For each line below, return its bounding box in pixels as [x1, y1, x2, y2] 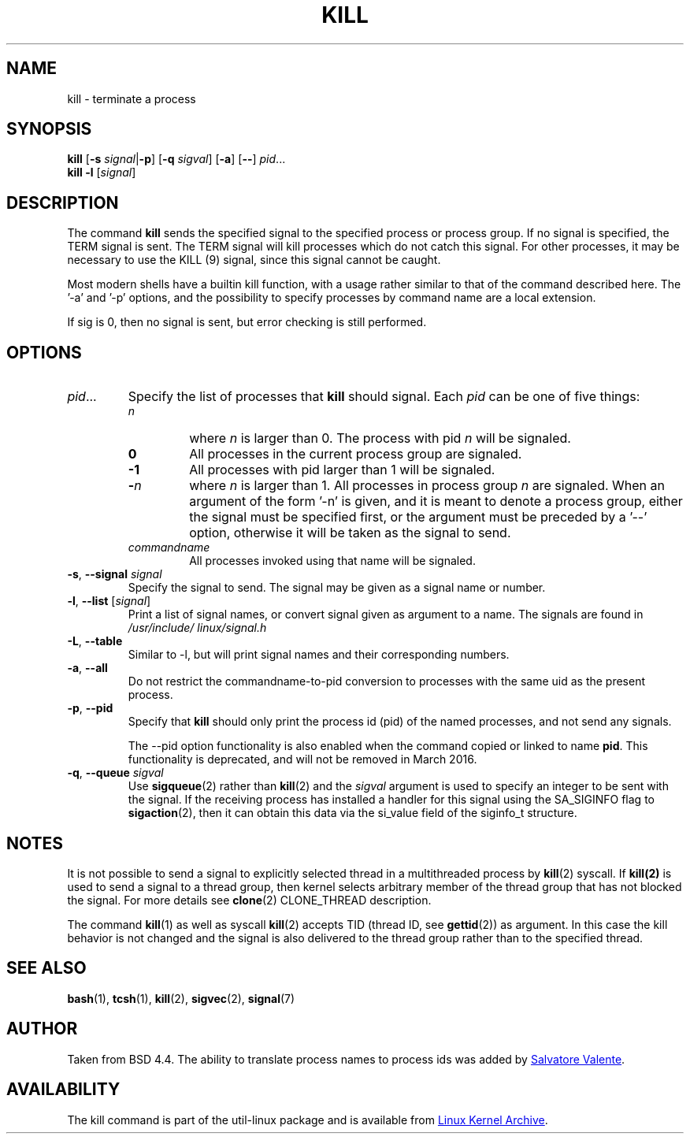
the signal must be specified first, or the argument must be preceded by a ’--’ [189, 509, 647, 525]
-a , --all [67, 661, 108, 675]
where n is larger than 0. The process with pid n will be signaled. [189, 430, 571, 447]
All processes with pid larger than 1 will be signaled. [189, 462, 495, 478]
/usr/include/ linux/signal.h [128, 621, 267, 635]
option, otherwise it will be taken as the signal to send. [189, 525, 511, 541]
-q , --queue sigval [67, 766, 164, 780]
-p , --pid [67, 701, 113, 715]
